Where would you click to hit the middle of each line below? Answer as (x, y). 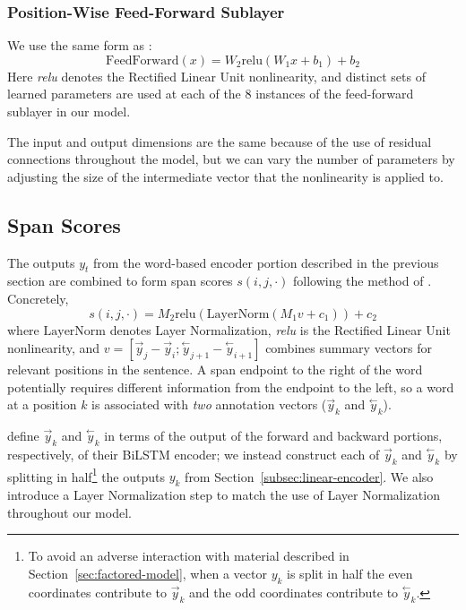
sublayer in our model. (69, 111)
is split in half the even (350, 573)
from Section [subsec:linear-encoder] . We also (309, 476)
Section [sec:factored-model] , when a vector (147, 573)
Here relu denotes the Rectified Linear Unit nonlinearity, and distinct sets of (216, 76)
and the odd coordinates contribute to (293, 592)
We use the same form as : (80, 45)
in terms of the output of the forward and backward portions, (273, 436)
